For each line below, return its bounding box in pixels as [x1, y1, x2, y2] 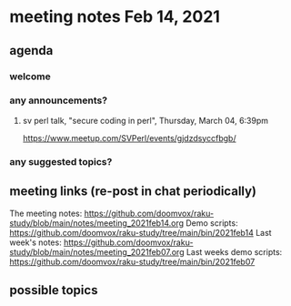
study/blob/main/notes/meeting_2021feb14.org [9, 217, 185, 229]
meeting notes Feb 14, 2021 [9, 6, 221, 27]
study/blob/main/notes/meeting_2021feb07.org [9, 246, 185, 257]
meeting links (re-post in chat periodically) [9, 184, 257, 199]
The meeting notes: [9, 208, 83, 219]
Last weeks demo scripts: [186, 246, 283, 257]
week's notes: [9, 237, 62, 248]
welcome [9, 70, 52, 83]
